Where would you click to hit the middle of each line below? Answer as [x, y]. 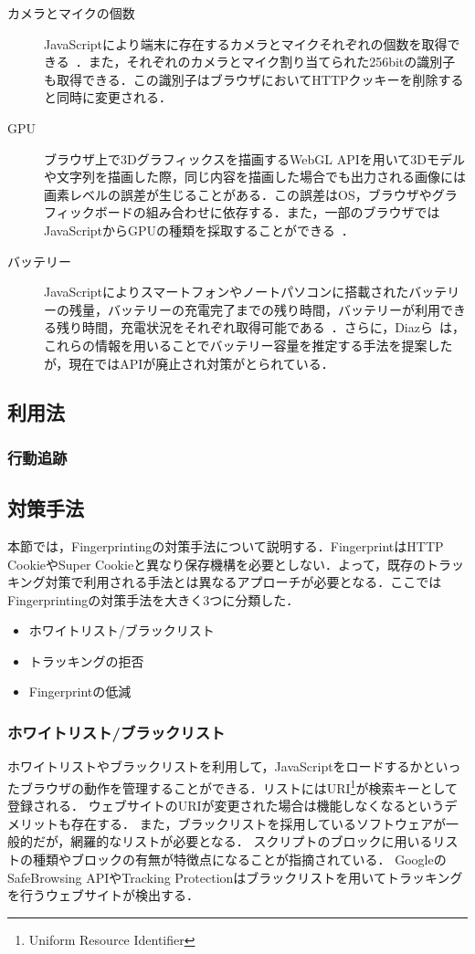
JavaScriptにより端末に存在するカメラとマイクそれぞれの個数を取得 [246, 43]
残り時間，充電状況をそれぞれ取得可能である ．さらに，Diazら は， [260, 327]
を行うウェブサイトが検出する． [103, 895]
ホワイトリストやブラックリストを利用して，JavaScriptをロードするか [215, 766]
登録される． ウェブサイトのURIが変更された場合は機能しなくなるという [226, 806]
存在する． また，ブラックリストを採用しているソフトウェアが [258, 823]
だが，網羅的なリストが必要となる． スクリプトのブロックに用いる [232, 841]
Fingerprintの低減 [80, 692]
